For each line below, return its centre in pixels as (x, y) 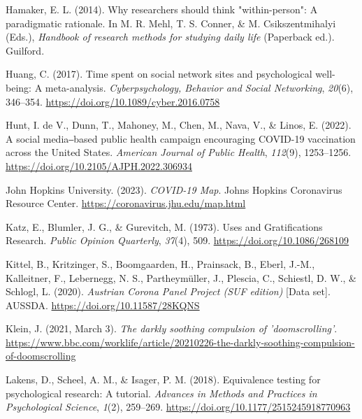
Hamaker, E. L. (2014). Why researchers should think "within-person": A (162, 9)
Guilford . (25, 50)
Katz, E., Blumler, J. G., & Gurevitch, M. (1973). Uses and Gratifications (164, 226)
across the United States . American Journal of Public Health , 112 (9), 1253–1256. (179, 152)
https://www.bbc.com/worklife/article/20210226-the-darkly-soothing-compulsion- (180, 342)
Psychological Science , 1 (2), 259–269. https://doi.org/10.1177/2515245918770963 (178, 407)
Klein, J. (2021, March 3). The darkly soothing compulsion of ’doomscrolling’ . (172, 328)
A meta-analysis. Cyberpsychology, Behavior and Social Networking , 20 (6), (194, 87)
